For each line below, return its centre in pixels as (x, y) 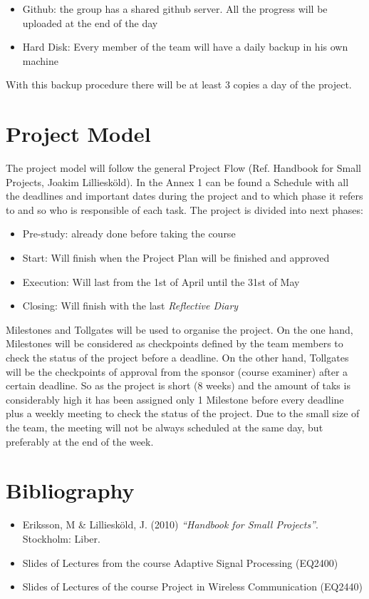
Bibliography (70, 490)
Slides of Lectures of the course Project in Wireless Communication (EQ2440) (192, 587)
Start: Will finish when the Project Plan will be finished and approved (176, 258)
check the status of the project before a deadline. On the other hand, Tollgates (177, 358)
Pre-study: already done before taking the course (129, 234)
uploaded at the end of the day (90, 22)
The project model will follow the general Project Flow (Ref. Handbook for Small (183, 168)
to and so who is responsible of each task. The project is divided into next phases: (184, 209)
